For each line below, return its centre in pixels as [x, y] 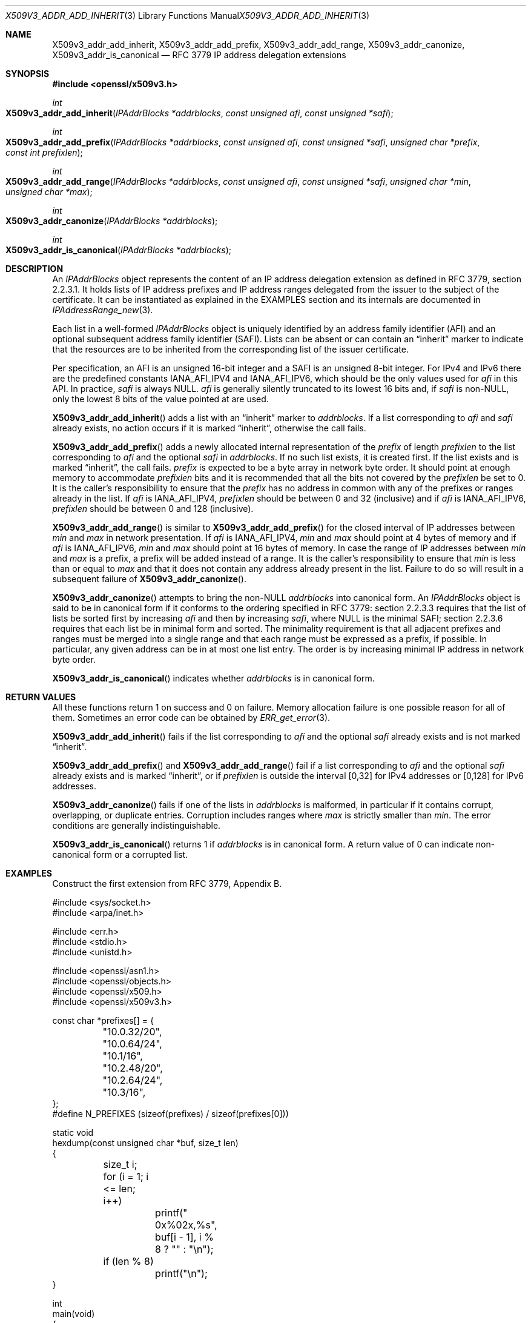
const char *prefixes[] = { [103, 1020]
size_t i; [120, 1164]
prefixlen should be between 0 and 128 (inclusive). [153, 509]
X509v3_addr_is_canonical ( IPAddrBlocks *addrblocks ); [119, 250]
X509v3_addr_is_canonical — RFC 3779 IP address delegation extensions [199, 55]
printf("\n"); [181, 1273]
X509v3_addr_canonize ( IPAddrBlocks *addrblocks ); [112, 221]
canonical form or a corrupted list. [120, 854]
